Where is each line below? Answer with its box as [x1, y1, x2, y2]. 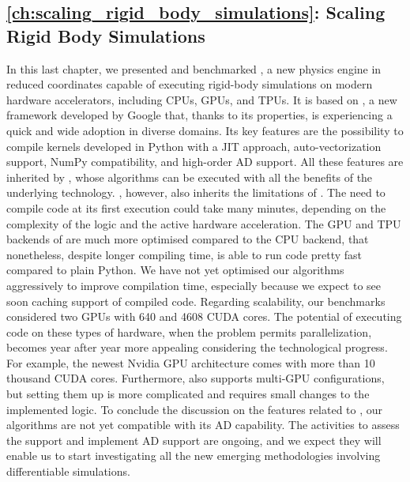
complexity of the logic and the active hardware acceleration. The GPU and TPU [6, 215, 401, 232]
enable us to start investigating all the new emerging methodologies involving [6, 447, 381, 464]
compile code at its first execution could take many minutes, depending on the [6, 199, 386, 216]
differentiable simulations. [6, 463, 130, 480]
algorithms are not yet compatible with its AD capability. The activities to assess [6, 416, 400, 433]
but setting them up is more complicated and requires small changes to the [6, 386, 370, 402]
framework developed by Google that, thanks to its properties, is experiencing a [6, 107, 393, 123]
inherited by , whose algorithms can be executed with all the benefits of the [6, 168, 373, 185]
